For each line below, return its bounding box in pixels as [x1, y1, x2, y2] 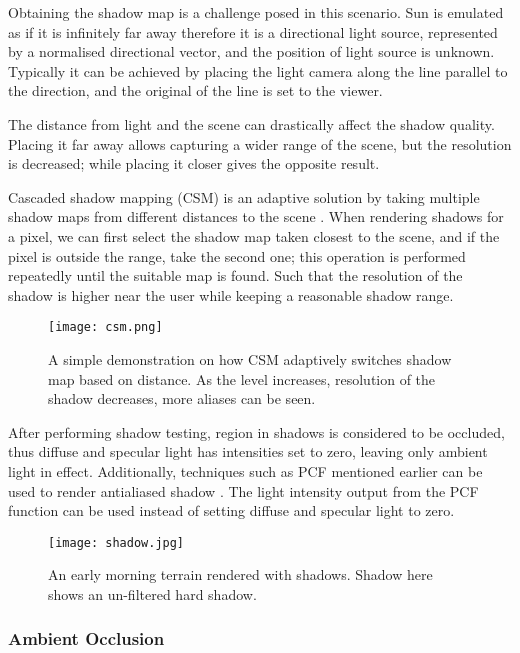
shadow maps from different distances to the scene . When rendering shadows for [8, 206, 504, 227]
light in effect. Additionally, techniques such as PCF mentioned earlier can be [8, 460, 483, 481]
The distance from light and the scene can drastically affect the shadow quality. [8, 113, 495, 134]
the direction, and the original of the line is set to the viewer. [8, 80, 383, 101]
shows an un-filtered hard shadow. [48, 583, 257, 604]
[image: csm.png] [48, 320, 163, 335]
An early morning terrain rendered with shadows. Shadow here [48, 564, 433, 585]
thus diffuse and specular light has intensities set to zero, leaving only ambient [8, 441, 488, 462]
